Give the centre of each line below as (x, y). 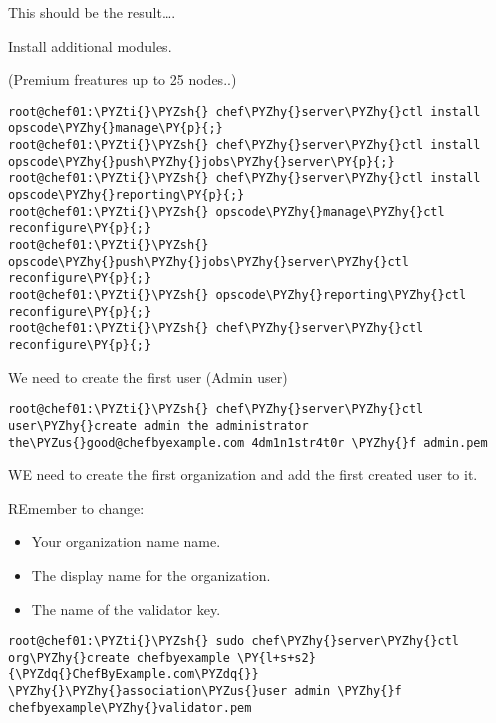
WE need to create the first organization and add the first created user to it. (243, 474)
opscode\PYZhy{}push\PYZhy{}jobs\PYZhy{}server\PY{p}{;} (201, 161)
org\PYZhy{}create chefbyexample (119, 657)
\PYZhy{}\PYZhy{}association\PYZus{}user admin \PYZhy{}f (205, 691)
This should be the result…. (92, 12)
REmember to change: (76, 507)
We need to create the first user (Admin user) (148, 376)
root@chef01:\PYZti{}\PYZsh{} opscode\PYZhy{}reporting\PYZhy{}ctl (237, 295)
